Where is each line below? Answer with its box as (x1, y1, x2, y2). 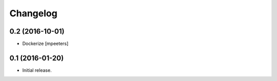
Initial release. (22, 67, 52, 73)
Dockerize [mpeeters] (22, 41, 69, 47)
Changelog (9, 8, 57, 19)
